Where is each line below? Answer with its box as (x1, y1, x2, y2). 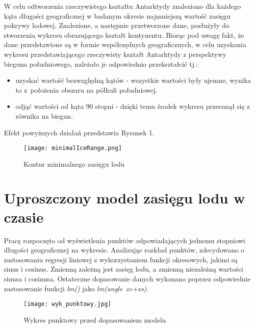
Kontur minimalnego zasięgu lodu (24, 158, 125, 169)
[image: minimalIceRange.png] (24, 145, 122, 152)
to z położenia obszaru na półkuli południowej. (15, 84, 158, 95)
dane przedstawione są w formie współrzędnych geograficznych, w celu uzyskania (4, 39, 246, 50)
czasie (4, 206, 44, 227)
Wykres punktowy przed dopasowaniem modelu (24, 314, 166, 325)
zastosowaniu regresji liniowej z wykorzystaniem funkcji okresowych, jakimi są (4, 254, 238, 264)
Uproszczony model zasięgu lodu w (4, 187, 245, 207)
